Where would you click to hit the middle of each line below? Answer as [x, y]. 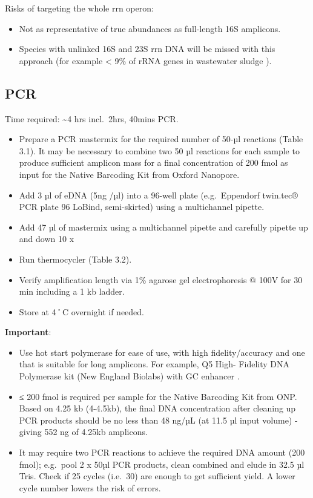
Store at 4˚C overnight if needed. [81, 311]
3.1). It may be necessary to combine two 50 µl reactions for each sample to [159, 150]
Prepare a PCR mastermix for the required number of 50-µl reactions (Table [161, 139]
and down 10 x [47, 239]
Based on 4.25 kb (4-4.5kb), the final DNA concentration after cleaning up [157, 408]
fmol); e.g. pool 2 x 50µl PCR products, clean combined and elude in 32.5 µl [162, 464]
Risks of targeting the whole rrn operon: [79, 8]
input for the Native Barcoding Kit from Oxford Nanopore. [129, 174]
